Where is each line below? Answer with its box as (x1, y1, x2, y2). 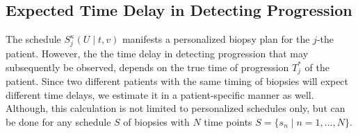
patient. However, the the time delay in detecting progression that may (6, 46, 309, 60)
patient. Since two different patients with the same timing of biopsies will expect (6, 73, 349, 88)
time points (204, 114, 252, 128)
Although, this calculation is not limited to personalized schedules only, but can (6, 101, 345, 115)
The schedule (6, 32, 61, 46)
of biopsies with (123, 114, 190, 128)
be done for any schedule (6, 114, 111, 128)
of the (304, 59, 329, 74)
